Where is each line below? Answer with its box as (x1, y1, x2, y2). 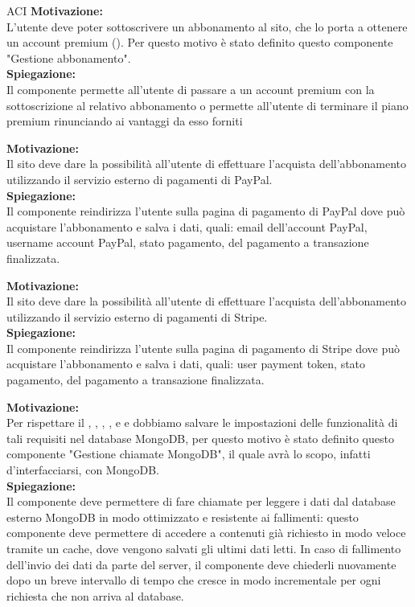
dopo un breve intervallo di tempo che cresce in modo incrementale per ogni (6, 572, 381, 589)
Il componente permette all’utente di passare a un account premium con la (6, 80, 375, 97)
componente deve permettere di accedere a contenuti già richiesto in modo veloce (6, 524, 406, 541)
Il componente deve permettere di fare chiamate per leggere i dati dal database (6, 493, 396, 510)
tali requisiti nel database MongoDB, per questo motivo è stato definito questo (6, 429, 394, 446)
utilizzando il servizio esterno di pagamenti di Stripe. (6, 308, 268, 325)
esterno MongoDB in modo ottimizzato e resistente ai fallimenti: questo (6, 508, 359, 525)
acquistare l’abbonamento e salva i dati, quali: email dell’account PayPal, (6, 218, 368, 235)
